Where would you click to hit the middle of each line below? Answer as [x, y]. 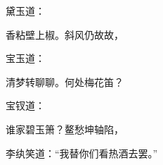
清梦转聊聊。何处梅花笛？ [65, 81]
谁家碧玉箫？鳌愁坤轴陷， [65, 129]
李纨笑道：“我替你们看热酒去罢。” [82, 153]
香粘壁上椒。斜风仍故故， [65, 34]
